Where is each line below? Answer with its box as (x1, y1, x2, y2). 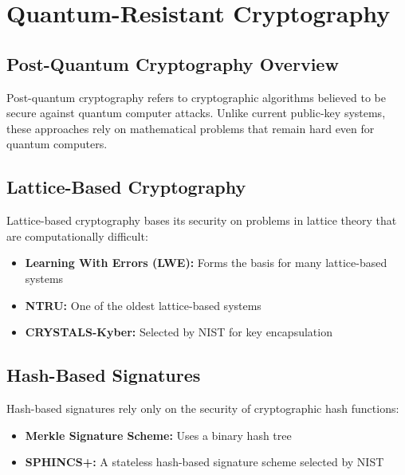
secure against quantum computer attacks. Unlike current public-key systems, (6, 104, 386, 121)
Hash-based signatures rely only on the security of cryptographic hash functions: (6, 399, 399, 416)
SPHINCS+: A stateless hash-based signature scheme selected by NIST (25, 453, 384, 470)
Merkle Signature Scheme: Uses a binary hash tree (25, 426, 292, 443)
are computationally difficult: (6, 227, 148, 244)
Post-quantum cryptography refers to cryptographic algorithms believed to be (6, 88, 386, 105)
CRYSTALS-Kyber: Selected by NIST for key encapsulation (25, 324, 332, 340)
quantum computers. (6, 135, 108, 152)
